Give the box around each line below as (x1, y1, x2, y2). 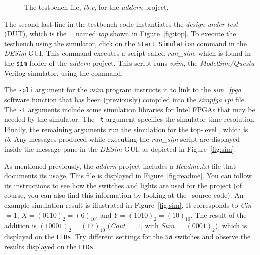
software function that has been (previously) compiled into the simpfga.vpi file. (4, 94, 246, 104)
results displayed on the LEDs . (4, 241, 95, 251)
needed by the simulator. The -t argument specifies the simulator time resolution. (4, 114, 256, 124)
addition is (4, 220, 37, 231)
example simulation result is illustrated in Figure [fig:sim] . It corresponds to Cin (4, 200, 252, 210)
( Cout (107, 220, 125, 231)
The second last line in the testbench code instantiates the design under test (4, 18, 238, 29)
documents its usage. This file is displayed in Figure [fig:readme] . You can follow (4, 170, 252, 181)
